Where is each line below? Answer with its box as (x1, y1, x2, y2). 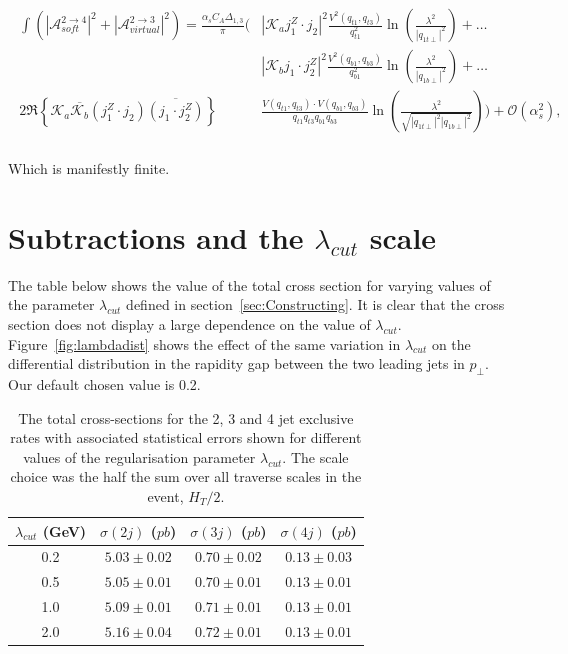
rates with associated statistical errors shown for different (10, 427, 362, 448)
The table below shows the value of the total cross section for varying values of (8, 274, 491, 295)
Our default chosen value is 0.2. (8, 374, 201, 395)
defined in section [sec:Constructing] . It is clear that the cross (126, 294, 505, 315)
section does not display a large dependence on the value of (8, 314, 371, 335)
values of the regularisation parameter (23, 446, 256, 467)
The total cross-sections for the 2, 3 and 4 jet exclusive (18, 407, 354, 428)
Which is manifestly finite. (8, 158, 170, 179)
